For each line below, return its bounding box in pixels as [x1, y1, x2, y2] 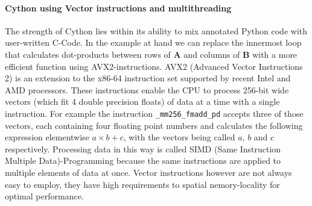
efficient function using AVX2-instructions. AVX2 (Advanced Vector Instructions [5, 60, 303, 72]
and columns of [183, 48, 240, 60]
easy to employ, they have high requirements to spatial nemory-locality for [5, 178, 280, 190]
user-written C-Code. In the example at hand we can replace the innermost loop [5, 36, 302, 49]
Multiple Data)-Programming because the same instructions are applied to [5, 154, 281, 167]
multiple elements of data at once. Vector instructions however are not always [5, 166, 292, 178]
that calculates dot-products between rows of [5, 48, 171, 60]
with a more [252, 48, 298, 60]
